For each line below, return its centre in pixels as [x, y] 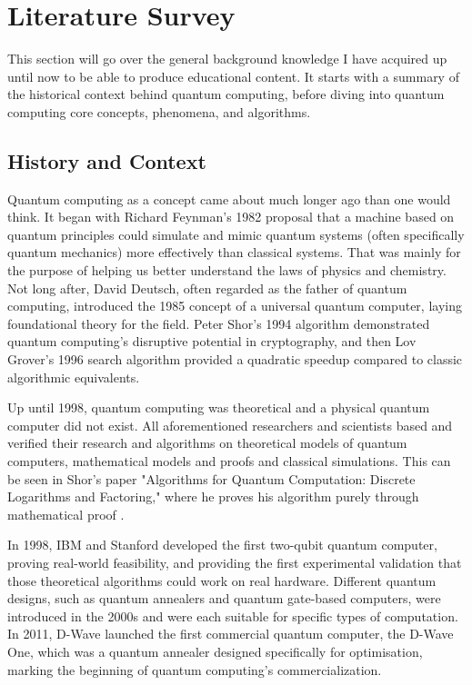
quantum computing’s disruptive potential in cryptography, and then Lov [212, 341]
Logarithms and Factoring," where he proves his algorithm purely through [213, 496]
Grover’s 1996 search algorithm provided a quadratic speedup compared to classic [235, 359]
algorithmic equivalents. [74, 377]
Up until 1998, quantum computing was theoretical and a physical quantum [219, 407]
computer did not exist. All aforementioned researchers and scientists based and [230, 425]
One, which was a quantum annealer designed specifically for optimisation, [215, 651]
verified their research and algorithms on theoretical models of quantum [207, 443]
